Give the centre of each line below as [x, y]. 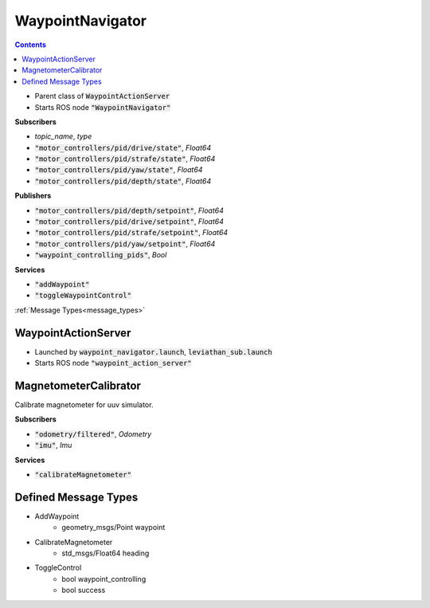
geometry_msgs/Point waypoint [113, 528]
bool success [84, 590]
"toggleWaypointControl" [83, 296]
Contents [31, 45]
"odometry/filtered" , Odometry [93, 433]
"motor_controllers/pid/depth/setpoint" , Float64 [129, 210]
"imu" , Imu [53, 445]
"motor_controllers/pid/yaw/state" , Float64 [119, 170]
